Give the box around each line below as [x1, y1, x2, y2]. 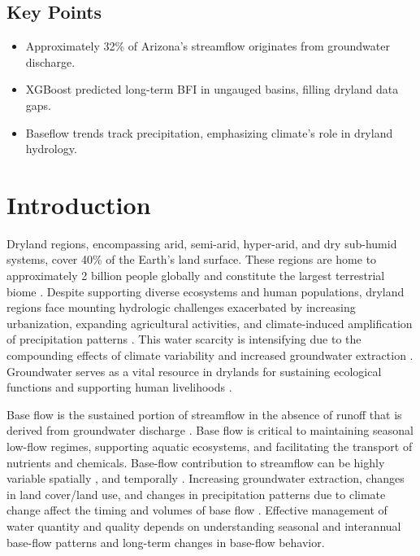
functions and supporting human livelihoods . [6, 379, 232, 396]
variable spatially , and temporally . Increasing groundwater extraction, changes [6, 470, 405, 487]
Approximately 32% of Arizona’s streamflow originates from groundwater [25, 37, 390, 55]
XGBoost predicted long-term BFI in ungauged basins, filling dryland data [25, 81, 399, 98]
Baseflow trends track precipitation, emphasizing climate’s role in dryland [25, 124, 393, 141]
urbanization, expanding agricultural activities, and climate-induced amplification [6, 314, 413, 331]
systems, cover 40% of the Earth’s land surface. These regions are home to [6, 251, 377, 268]
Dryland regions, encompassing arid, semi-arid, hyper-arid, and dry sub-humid [6, 234, 397, 252]
